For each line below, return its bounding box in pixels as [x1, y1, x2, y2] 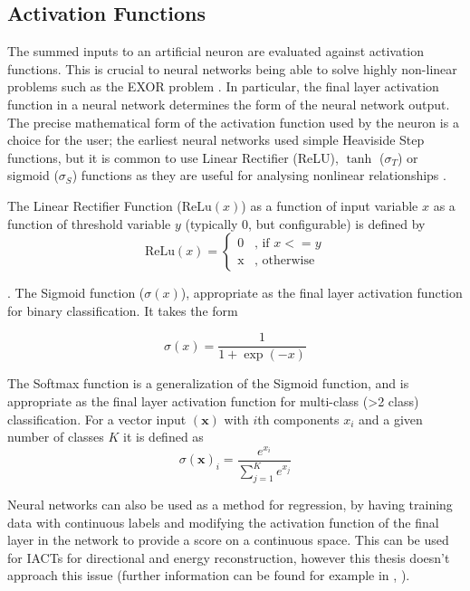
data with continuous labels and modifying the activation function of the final [7, 512, 439, 531]
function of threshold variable [7, 214, 171, 233]
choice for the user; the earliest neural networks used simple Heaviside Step [7, 130, 425, 149]
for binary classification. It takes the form [7, 300, 238, 319]
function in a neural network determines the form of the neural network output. [7, 94, 450, 113]
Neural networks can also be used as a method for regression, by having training [7, 495, 453, 514]
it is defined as [123, 427, 204, 446]
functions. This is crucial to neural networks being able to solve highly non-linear [7, 59, 457, 78]
